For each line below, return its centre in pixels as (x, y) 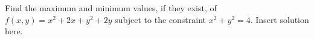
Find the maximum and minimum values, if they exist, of (111, 8)
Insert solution (282, 19)
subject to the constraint (161, 19)
